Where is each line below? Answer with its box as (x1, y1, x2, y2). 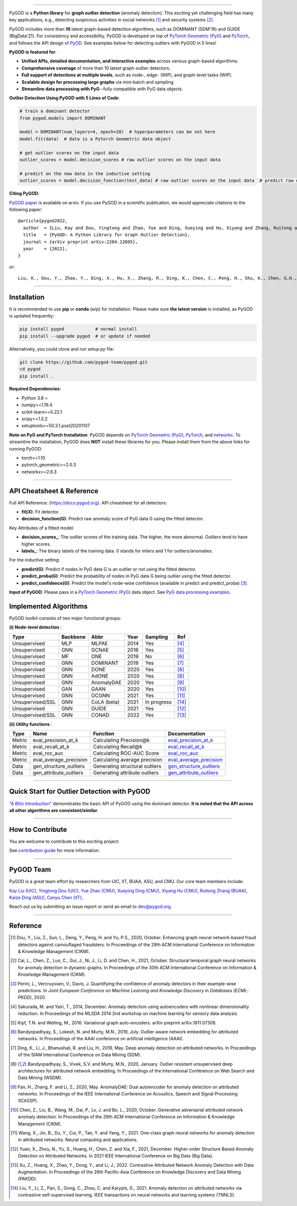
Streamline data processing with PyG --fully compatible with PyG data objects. (21, 86, 183, 92)
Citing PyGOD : (9, 190, 40, 196)
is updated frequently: (9, 313, 54, 319)
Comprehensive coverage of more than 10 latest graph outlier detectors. (21, 65, 171, 71)
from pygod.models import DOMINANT (19, 115, 106, 121)
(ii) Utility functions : (9, 721, 52, 727)
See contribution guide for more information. (9, 847, 100, 853)
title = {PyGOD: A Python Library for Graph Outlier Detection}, (23, 232, 191, 238)
